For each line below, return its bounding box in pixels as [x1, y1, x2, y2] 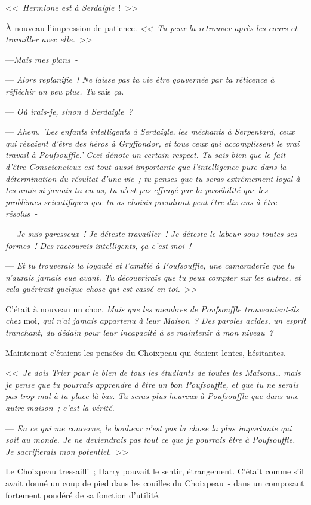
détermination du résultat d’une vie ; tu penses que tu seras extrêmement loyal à [5, 172, 300, 184]
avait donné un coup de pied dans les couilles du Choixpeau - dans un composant [5, 477, 304, 489]
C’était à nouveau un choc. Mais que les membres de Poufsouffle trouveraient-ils [5, 302, 299, 315]
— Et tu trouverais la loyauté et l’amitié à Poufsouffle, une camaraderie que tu [5, 259, 294, 272]
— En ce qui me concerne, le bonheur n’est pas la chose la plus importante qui [5, 421, 292, 434]
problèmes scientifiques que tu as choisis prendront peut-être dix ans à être [5, 195, 277, 208]
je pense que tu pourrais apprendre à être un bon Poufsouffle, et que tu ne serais [5, 378, 299, 390]
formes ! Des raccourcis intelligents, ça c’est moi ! [5, 239, 192, 251]
